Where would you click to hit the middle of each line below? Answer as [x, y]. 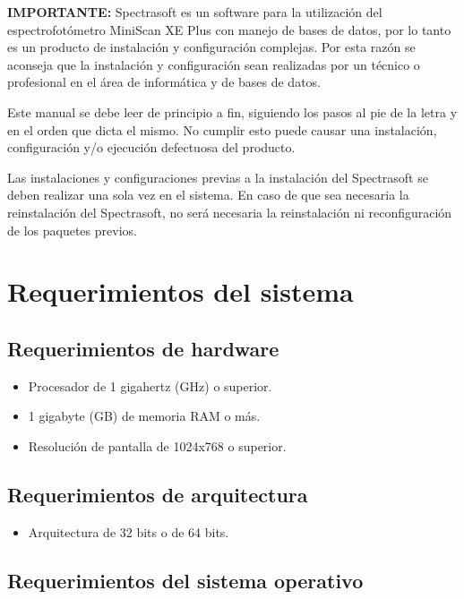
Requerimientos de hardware [143, 348]
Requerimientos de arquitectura [158, 494]
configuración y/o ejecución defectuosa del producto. [151, 147]
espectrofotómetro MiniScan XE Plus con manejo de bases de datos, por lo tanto [229, 29]
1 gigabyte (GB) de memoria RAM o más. [144, 416]
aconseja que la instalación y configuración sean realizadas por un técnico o [214, 64]
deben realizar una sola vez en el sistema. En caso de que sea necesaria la [208, 195]
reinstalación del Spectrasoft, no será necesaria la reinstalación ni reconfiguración [230, 212]
